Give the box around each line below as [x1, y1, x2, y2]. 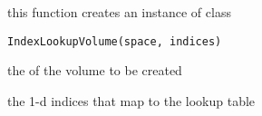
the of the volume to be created [7, 61, 182, 80]
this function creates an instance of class [7, 3, 231, 21]
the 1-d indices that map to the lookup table [7, 91, 256, 110]
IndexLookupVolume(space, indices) [7, 34, 222, 48]
